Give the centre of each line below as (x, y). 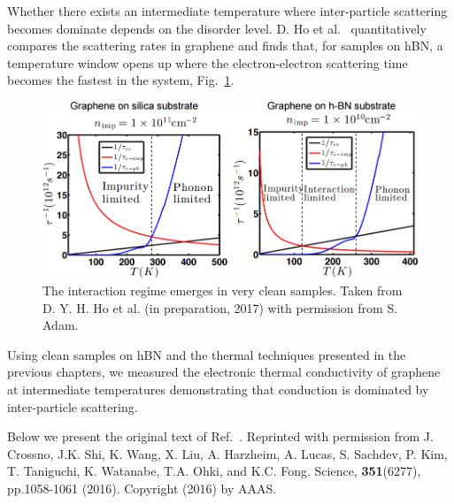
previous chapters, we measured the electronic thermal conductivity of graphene (224, 372)
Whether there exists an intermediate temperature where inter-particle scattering (227, 11)
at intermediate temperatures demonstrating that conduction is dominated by (218, 389)
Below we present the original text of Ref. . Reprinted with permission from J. (220, 436)
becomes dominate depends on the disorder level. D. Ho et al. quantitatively (217, 28)
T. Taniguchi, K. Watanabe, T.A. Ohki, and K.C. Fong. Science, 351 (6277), (214, 471)
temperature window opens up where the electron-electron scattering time (208, 62)
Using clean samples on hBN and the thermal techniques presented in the (207, 354)
